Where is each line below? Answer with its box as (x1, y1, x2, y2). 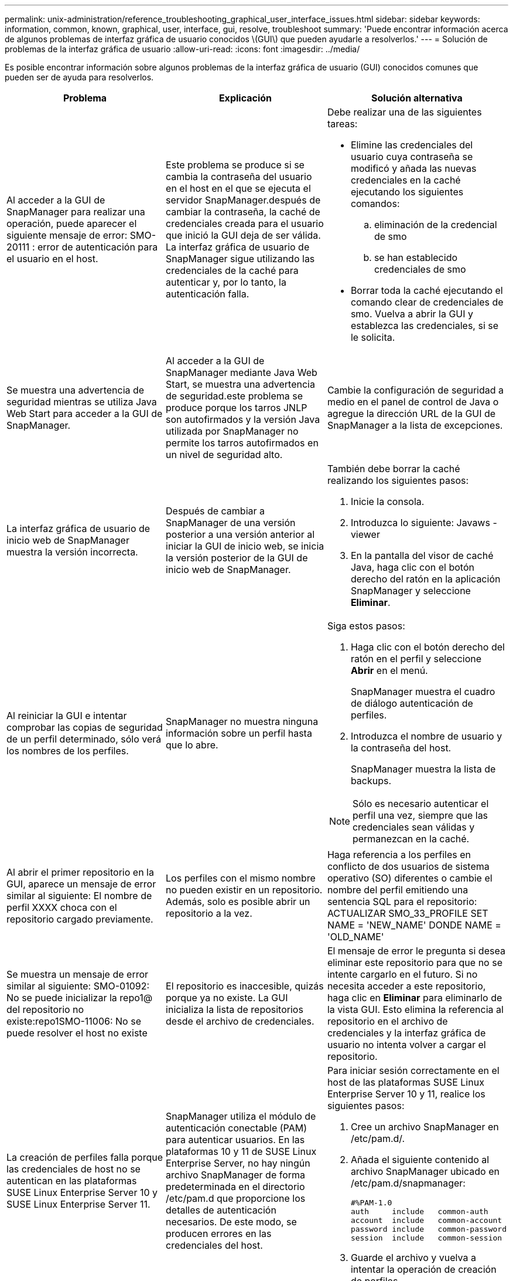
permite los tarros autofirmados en (166, 437, 319, 449)
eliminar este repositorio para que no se (327, 957, 502, 968)
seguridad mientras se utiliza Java (6, 396, 157, 408)
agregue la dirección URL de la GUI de (327, 408, 496, 419)
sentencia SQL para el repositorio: (327, 896, 477, 907)
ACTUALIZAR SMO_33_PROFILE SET (327, 907, 488, 919)
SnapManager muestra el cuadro (350, 686, 495, 697)
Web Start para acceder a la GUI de (6, 408, 163, 419)
